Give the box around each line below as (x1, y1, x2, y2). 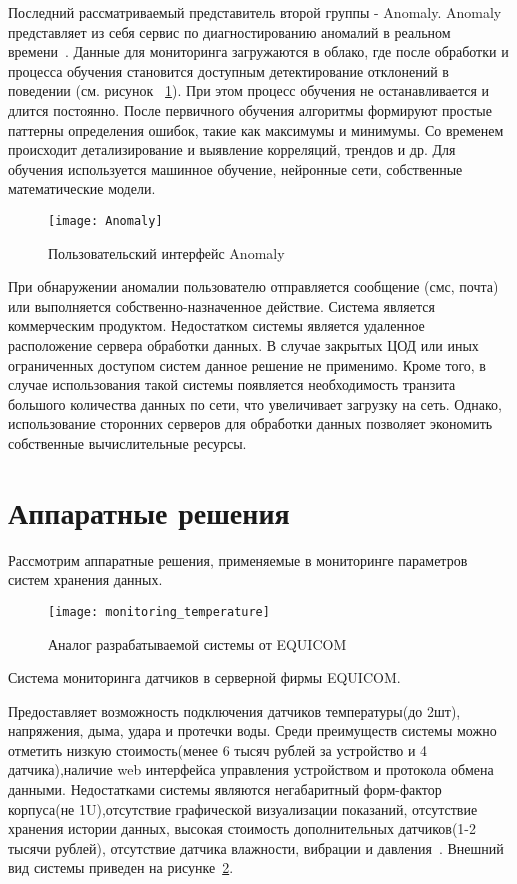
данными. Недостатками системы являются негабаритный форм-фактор (8, 779, 442, 800)
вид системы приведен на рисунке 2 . (8, 857, 234, 878)
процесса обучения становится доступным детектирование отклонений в (8, 60, 449, 81)
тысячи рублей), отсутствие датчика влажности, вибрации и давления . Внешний (8, 837, 504, 858)
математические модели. (8, 178, 156, 199)
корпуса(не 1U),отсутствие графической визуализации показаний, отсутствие (8, 798, 478, 819)
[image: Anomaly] (48, 213, 163, 228)
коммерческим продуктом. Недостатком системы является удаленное (8, 315, 425, 336)
